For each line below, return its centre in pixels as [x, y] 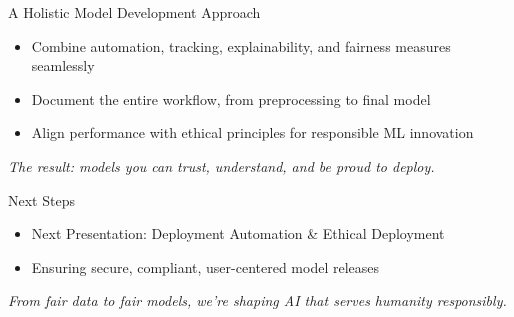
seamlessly [63, 65]
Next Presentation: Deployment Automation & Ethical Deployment [238, 233]
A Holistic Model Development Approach [134, 12]
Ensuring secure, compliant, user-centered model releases [205, 266]
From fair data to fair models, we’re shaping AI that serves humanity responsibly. [257, 300]
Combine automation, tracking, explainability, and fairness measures [241, 45]
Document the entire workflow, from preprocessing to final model [231, 98]
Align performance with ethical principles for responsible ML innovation [252, 132]
